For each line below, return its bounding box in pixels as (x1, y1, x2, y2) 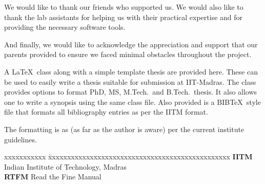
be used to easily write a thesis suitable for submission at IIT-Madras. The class (4, 76, 256, 87)
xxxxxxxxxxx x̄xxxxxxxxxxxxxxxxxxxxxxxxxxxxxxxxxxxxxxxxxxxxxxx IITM (4, 151, 253, 162)
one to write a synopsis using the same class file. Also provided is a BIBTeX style (4, 96, 261, 107)
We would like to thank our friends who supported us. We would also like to (4, 2, 243, 12)
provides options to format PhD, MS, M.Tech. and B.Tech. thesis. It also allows (4, 86, 257, 97)
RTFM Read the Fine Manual (4, 171, 101, 182)
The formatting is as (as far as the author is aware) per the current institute (4, 123, 244, 134)
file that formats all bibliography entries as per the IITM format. (4, 106, 208, 117)
